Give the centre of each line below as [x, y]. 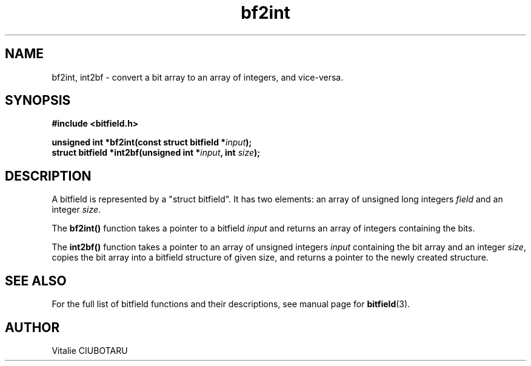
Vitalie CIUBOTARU [90, 350]
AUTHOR [32, 327]
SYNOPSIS [38, 101]
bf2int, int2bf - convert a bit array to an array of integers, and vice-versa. [198, 77]
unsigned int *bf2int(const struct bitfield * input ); [152, 142]
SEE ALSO [36, 281]
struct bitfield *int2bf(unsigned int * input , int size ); [156, 153]
